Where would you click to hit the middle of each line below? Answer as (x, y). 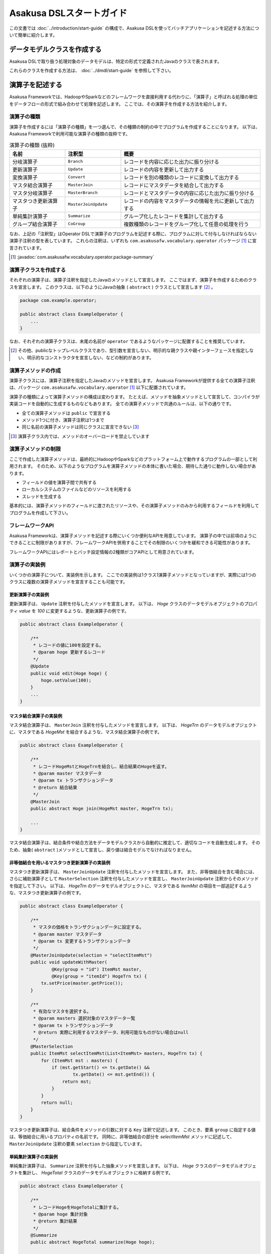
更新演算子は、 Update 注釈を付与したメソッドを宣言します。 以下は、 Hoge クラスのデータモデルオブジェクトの (127, 604)
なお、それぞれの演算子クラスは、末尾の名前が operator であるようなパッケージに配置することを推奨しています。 (128, 342)
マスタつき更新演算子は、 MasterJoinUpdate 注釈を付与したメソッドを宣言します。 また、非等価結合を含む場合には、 (133, 872)
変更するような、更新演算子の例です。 (90, 611)
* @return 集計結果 (55, 1221)
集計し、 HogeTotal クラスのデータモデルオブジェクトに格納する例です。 (98, 1173)
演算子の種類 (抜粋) (32, 145)
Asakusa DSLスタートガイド (68, 13)
